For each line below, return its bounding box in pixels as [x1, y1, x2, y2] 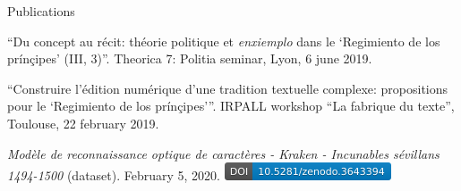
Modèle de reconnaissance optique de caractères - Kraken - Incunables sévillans [7, 144, 440, 162]
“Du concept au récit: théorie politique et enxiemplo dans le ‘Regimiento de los [7, 31, 440, 50]
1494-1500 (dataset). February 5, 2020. [7, 166, 221, 185]
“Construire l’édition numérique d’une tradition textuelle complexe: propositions [7, 79, 448, 97]
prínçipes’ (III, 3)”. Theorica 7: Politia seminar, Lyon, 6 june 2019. [7, 49, 372, 68]
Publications [7, 2, 75, 20]
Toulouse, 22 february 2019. [7, 113, 159, 132]
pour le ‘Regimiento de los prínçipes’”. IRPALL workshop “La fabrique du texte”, [7, 96, 455, 115]
